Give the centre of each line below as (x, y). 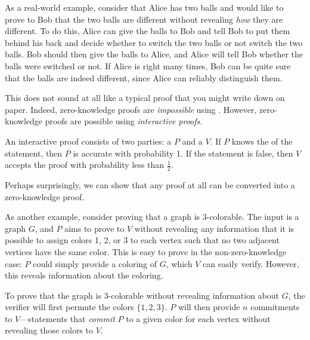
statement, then (34, 153)
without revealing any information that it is (214, 228)
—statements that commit (67, 318)
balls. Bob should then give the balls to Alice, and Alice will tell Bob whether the (154, 54)
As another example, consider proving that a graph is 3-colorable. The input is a (152, 217)
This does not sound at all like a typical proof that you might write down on (145, 98)
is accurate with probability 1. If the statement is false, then (183, 153)
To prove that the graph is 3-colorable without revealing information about (142, 295)
